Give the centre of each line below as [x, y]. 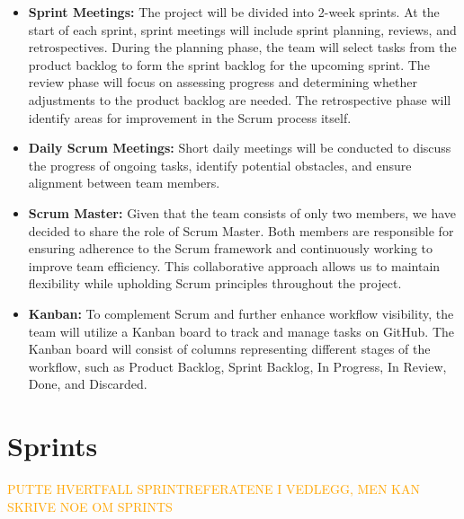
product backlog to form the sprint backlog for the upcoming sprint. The [229, 64]
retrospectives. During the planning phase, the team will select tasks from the [242, 47]
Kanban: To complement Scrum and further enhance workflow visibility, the [241, 313]
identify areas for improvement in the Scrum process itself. [190, 117]
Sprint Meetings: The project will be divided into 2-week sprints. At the [234, 12]
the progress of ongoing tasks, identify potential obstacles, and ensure [220, 165]
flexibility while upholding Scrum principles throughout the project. [215, 283]
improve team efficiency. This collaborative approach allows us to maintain [234, 265]
